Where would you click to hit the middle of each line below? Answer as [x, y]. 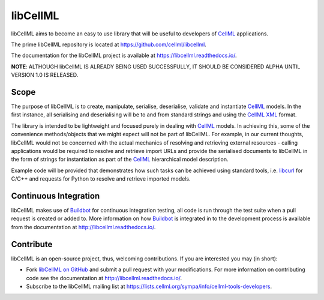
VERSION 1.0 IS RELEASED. [45, 75]
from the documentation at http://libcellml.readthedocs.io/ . [83, 227]
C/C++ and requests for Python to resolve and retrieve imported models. [101, 179]
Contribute [32, 244]
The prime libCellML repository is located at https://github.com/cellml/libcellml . [109, 44]
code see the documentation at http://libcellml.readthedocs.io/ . [104, 278]
